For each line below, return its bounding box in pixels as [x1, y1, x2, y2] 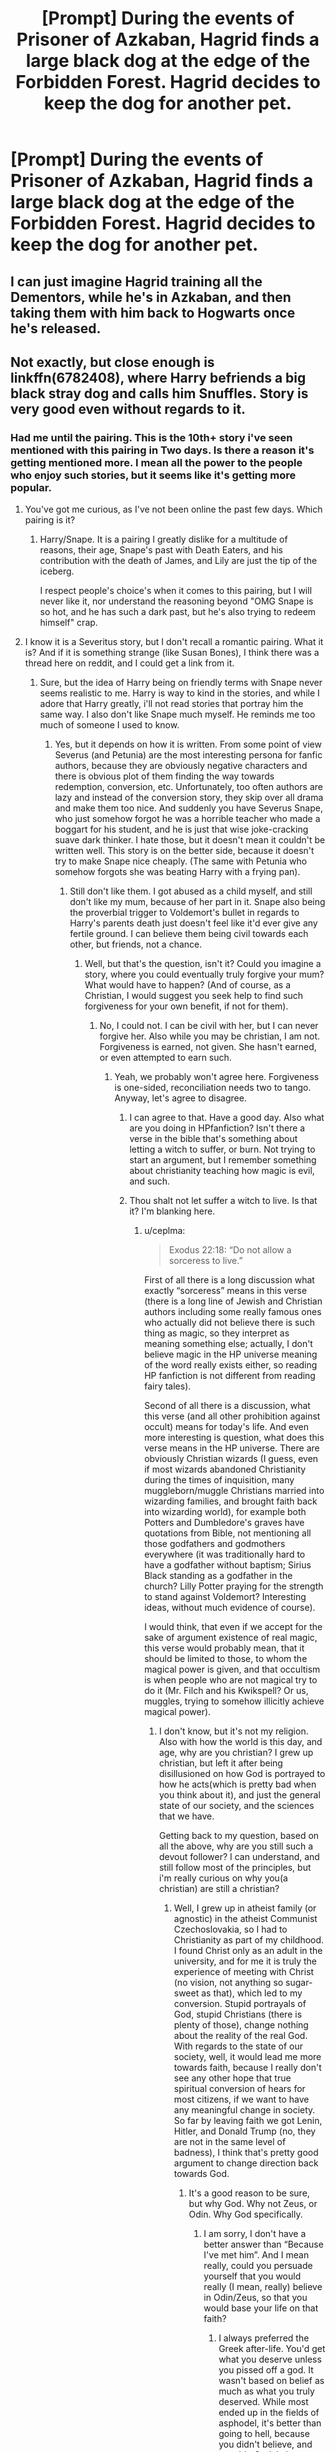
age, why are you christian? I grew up [158, 1747, 314, 1759]
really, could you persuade [203, 2260, 313, 2272]
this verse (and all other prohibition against [144, 1410, 321, 1422]
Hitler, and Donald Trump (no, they [173, 2125, 317, 2137]
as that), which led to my [201, 1987, 303, 1999]
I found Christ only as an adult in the [173, 1945, 323, 1957]
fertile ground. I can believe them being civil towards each [69, 928, 309, 940]
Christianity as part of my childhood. [173, 1934, 325, 1946]
